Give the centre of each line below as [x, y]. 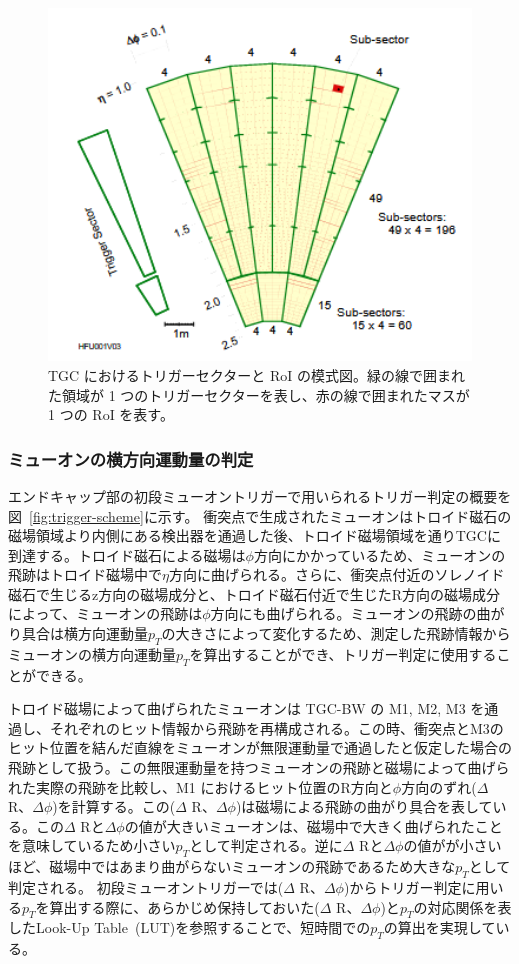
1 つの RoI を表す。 [111, 414]
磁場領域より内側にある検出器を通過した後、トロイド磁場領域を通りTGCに [254, 535]
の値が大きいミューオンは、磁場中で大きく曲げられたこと [313, 825]
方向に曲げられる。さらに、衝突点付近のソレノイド [336, 574]
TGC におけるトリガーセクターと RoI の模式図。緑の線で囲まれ [256, 374]
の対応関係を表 [462, 906]
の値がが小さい [452, 845]
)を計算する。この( [114, 806]
